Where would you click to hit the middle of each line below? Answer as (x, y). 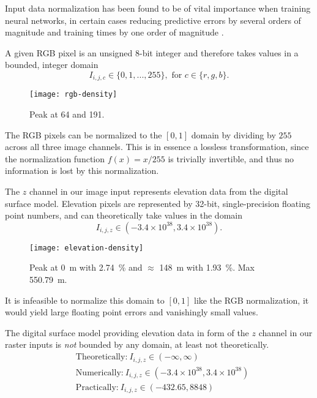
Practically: (97, 387)
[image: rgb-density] (73, 95)
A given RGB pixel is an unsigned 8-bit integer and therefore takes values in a (152, 52)
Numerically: (99, 373)
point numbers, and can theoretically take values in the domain (124, 215)
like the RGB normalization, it (252, 300)
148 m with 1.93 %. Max (207, 267)
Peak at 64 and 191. (67, 114)
